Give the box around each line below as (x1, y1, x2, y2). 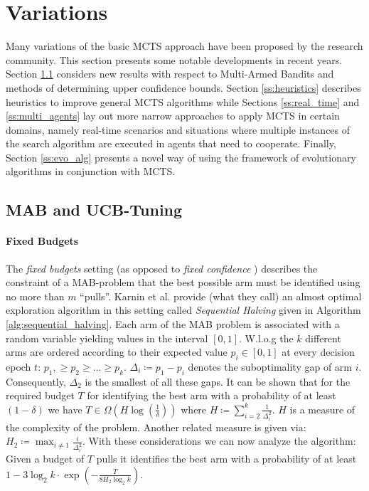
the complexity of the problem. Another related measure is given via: (6, 419, 306, 434)
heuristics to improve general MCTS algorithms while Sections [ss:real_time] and (6, 94, 360, 109)
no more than (6, 288, 65, 303)
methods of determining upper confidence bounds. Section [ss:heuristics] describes (6, 80, 361, 95)
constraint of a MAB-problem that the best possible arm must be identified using (6, 275, 360, 290)
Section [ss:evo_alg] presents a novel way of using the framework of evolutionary (6, 149, 356, 164)
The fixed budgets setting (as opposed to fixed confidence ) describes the (6, 260, 318, 275)
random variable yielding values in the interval (6, 330, 208, 345)
